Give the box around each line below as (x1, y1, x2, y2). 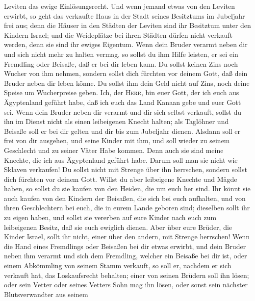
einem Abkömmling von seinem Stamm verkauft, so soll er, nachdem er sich (4, 260, 231, 271)
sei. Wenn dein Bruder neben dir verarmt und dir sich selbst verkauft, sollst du (4, 106, 241, 117)
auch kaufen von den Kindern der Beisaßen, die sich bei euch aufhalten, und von (4, 193, 246, 203)
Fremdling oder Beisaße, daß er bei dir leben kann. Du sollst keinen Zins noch (4, 58, 238, 69)
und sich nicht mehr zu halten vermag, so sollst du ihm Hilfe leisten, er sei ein (4, 49, 238, 59)
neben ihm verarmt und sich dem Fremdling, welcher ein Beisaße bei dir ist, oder (4, 251, 247, 261)
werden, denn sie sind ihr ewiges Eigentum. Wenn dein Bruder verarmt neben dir (4, 39, 248, 50)
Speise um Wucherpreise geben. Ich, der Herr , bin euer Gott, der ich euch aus (4, 87, 239, 98)
